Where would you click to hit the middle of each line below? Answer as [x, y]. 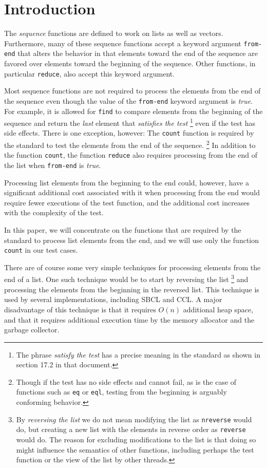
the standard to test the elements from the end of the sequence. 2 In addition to [130, 144]
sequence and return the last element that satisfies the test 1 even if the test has [130, 122]
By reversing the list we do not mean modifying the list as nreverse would [134, 419]
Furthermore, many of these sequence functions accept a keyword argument [123, 43]
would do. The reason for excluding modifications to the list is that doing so [136, 439]
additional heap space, [218, 309]
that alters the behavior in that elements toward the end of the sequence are [138, 53]
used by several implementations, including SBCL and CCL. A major [113, 299]
